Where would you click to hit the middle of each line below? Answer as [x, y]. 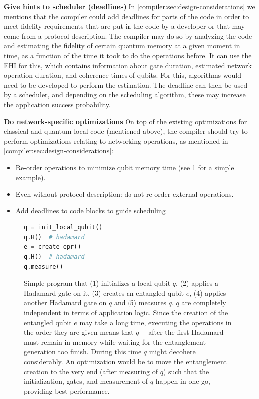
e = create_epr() [53, 247]
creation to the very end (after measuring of [91, 371]
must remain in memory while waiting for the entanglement [115, 341]
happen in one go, [183, 381]
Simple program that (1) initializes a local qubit [97, 283]
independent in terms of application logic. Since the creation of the [126, 312]
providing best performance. [67, 390]
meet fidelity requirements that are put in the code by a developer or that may [125, 26]
